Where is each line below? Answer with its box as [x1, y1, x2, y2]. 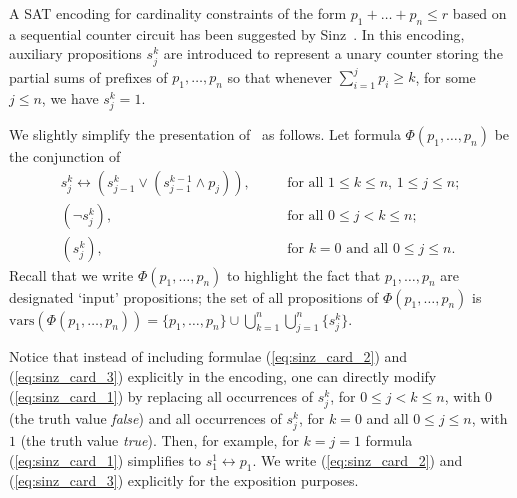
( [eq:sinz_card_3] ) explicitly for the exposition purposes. [9, 470, 359, 491]
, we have [41, 87, 99, 108]
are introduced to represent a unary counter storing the [163, 43, 503, 64]
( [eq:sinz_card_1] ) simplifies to [9, 449, 202, 470]
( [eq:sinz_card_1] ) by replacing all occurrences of [9, 385, 314, 406]
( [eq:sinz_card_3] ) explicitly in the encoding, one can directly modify [9, 366, 437, 387]
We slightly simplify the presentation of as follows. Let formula [9, 124, 401, 144]
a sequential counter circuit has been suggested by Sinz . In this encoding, [9, 23, 465, 44]
